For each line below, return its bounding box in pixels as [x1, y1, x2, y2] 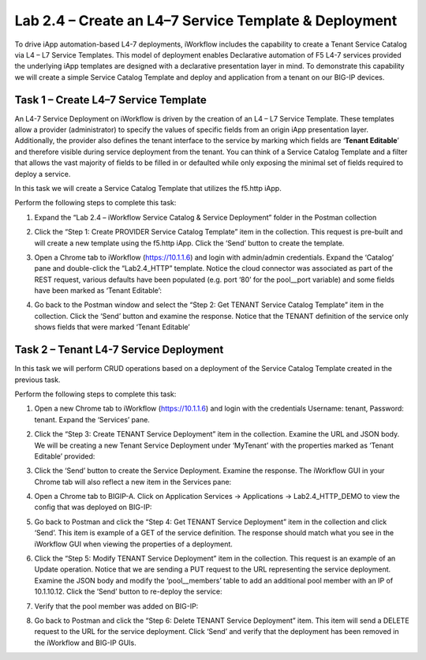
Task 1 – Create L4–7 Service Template [14, 93, 207, 107]
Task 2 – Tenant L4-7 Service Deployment [14, 343, 224, 357]
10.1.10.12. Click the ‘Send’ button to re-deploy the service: [34, 587, 222, 596]
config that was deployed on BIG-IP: [34, 502, 152, 512]
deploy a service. [14, 169, 71, 178]
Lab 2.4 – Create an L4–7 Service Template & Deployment [14, 12, 398, 29]
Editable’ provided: [34, 451, 95, 461]
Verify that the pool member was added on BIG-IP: [34, 601, 199, 611]
